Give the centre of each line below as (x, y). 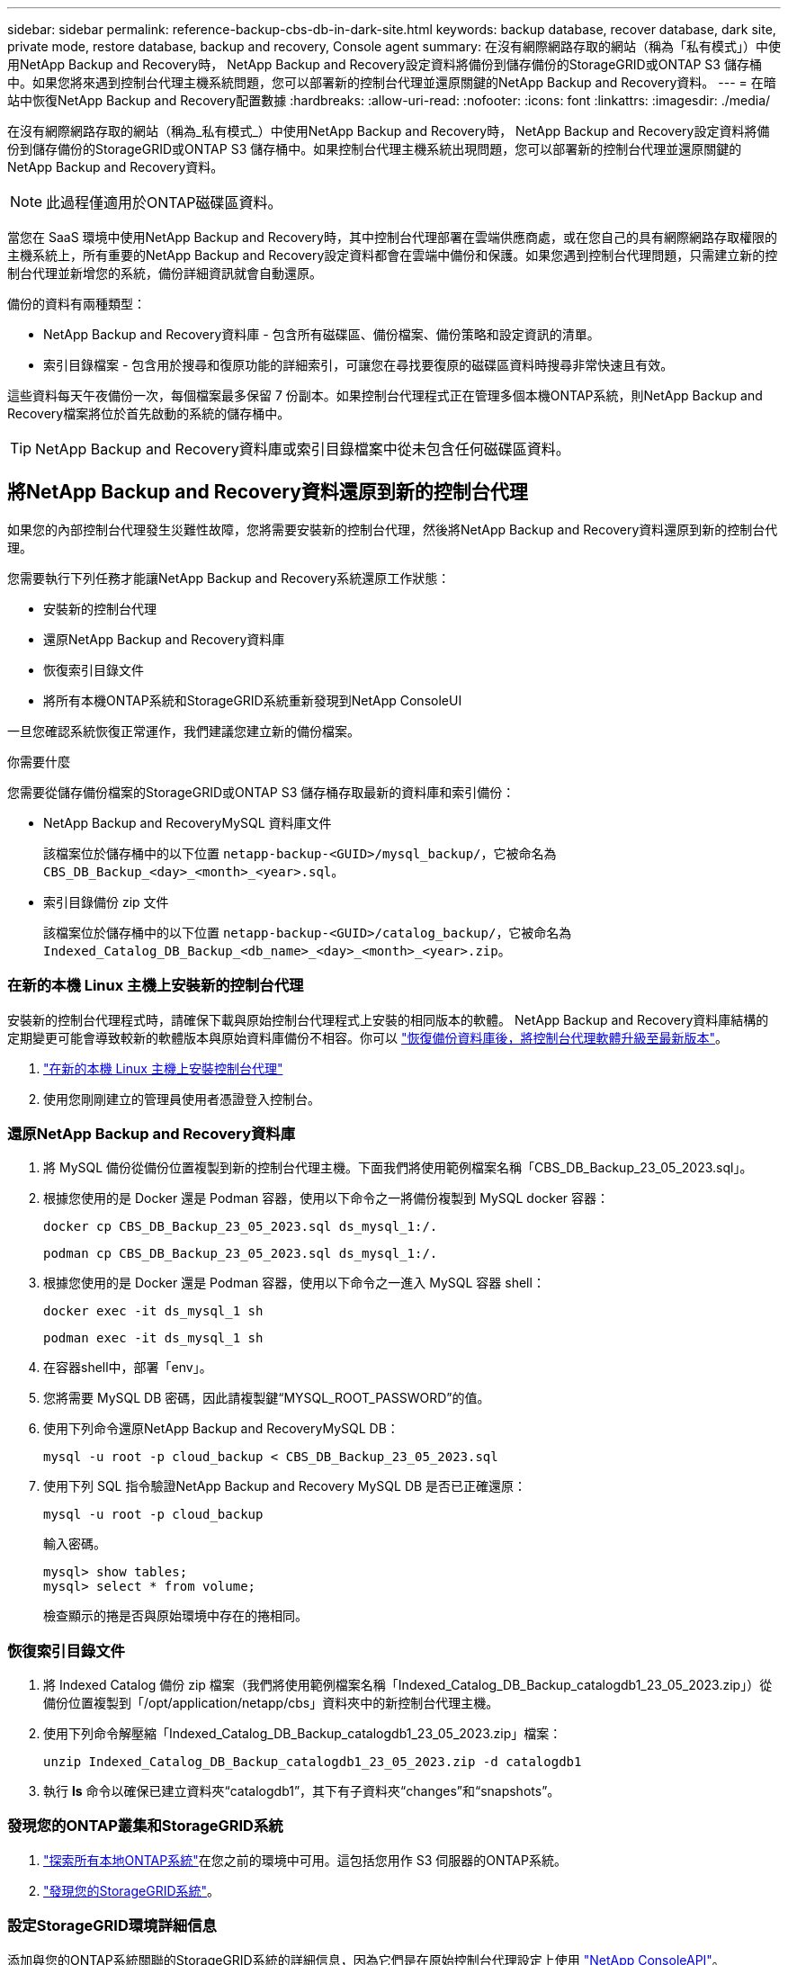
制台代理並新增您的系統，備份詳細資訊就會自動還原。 (165, 273)
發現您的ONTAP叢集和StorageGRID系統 (145, 1826)
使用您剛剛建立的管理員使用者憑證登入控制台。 (182, 1099)
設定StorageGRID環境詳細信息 (112, 1926)
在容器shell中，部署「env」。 (128, 1368)
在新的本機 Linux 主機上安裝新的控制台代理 (156, 986)
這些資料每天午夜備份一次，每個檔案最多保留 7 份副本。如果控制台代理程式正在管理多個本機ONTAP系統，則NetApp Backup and (385, 395)
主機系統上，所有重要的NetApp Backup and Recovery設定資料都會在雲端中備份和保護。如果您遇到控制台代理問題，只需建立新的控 (393, 255)
